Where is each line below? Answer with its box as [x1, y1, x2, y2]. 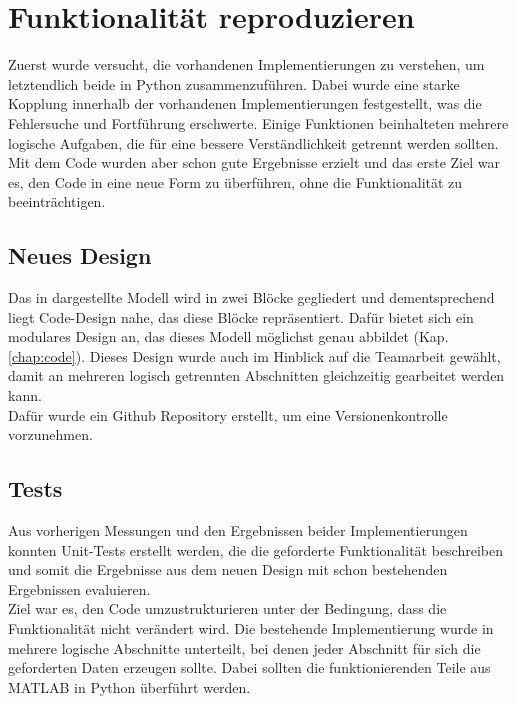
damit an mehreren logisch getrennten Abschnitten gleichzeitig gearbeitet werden [8, 365, 505, 386]
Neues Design [8, 240, 152, 271]
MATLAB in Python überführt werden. [8, 676, 251, 697]
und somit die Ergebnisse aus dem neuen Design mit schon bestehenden [8, 559, 448, 580]
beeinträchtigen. [8, 191, 106, 212]
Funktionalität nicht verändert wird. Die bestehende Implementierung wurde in [8, 618, 494, 638]
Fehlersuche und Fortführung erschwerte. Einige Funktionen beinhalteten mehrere [8, 112, 509, 133]
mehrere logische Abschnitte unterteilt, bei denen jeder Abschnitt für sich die [8, 637, 481, 658]
